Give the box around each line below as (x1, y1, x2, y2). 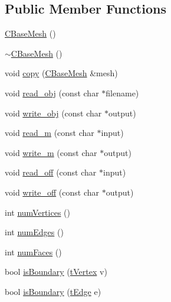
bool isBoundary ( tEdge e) (5, 285, 101, 297)
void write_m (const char (5, 146, 97, 158)
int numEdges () (5, 226, 64, 238)
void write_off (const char (5, 186, 99, 198)
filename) (106, 86, 139, 99)
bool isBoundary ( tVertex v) (5, 265, 107, 278)
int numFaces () (5, 245, 62, 258)
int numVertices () (5, 206, 70, 218)
